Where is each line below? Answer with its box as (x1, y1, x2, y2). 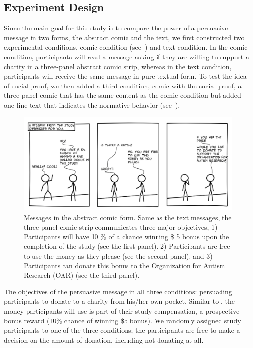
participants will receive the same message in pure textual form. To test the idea (4, 71, 247, 81)
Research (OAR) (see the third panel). (24, 270, 140, 280)
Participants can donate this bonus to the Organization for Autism (24, 260, 225, 270)
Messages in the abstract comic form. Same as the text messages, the (24, 212, 232, 222)
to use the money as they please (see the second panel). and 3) (24, 250, 213, 261)
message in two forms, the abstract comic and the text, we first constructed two (4, 32, 245, 42)
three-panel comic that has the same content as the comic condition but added (4, 90, 241, 100)
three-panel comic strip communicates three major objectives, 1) (24, 222, 218, 232)
